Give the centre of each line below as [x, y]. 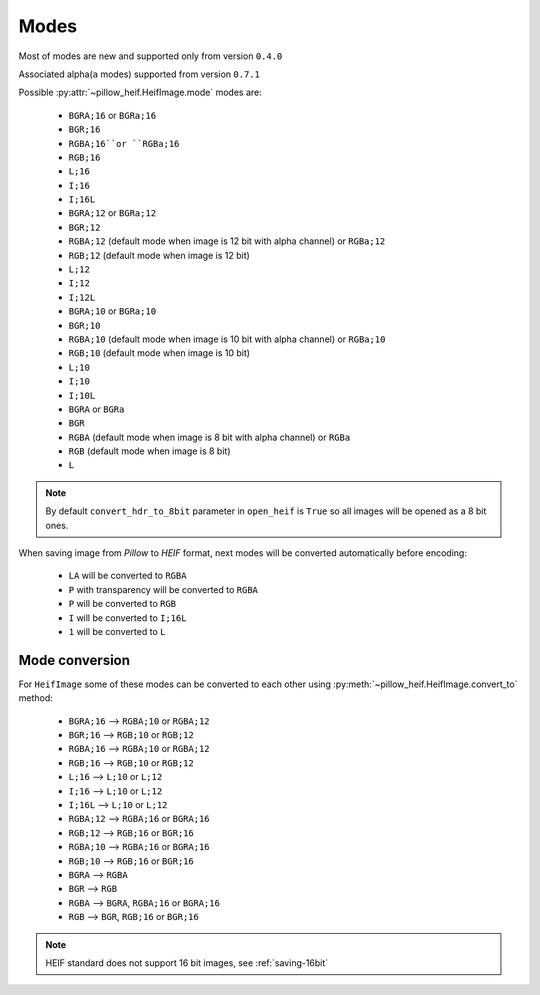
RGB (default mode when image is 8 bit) [149, 451]
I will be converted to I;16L [127, 617]
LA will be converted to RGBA [127, 576]
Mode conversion [74, 660]
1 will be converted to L [117, 631]
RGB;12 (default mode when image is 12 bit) [159, 255]
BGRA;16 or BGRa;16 [112, 115]
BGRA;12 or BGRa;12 [112, 213]
